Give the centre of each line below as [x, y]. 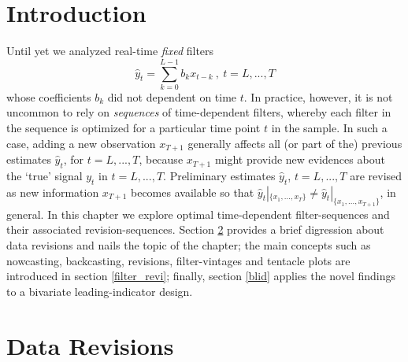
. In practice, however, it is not [318, 96]
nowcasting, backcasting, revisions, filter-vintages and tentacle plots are [178, 260]
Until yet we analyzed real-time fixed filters [110, 51]
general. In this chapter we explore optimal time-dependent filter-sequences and [198, 214]
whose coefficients [49, 96]
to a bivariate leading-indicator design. [100, 291]
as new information [53, 192]
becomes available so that [193, 192]
